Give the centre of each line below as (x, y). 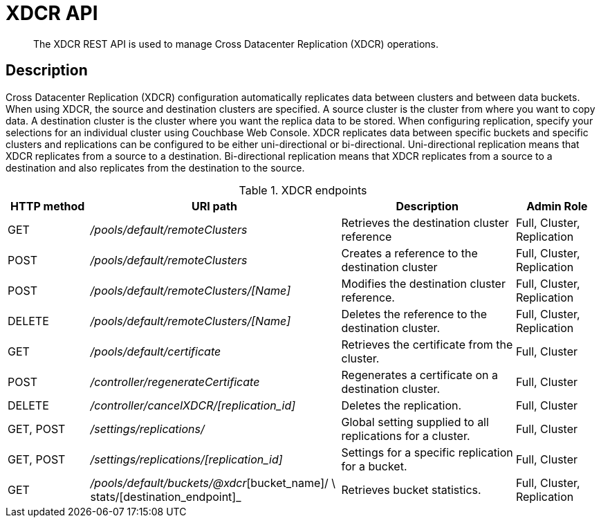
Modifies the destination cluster (423, 283)
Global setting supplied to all (415, 422)
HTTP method (48, 206)
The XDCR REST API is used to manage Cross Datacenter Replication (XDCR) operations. (236, 44)
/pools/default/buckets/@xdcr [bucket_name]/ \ (213, 483)
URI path (214, 206)
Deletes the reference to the (414, 314)
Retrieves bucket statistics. (411, 489)
